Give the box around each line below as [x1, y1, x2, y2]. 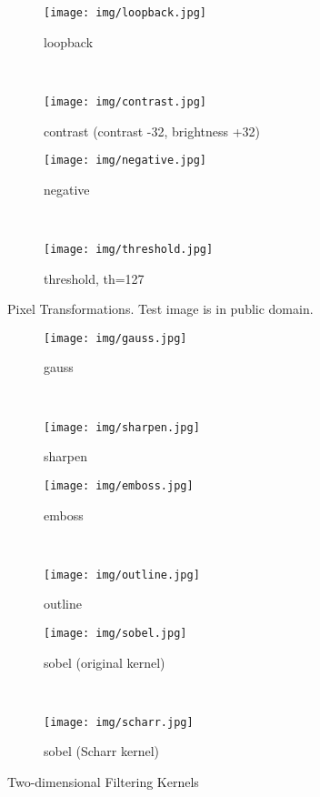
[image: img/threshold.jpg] [44, 242, 214, 256]
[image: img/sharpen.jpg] [44, 420, 200, 434]
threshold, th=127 [44, 268, 145, 288]
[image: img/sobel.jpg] [44, 626, 187, 640]
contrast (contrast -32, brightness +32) [44, 121, 261, 140]
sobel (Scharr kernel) [44, 742, 159, 761]
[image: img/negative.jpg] [44, 154, 206, 167]
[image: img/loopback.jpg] [44, 6, 206, 19]
